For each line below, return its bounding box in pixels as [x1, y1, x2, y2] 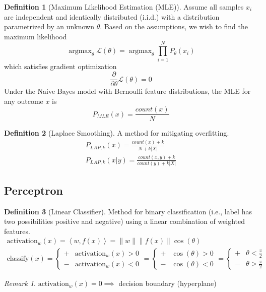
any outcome [4, 95, 43, 106]
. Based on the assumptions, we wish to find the [100, 21, 248, 32]
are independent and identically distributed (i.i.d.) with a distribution [4, 11, 220, 22]
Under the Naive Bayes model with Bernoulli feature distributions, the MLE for [4, 86, 251, 96]
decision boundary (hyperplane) [118, 278, 217, 288]
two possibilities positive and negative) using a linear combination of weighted [4, 216, 245, 226]
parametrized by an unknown [4, 21, 94, 32]
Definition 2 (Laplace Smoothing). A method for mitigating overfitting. [4, 128, 229, 138]
